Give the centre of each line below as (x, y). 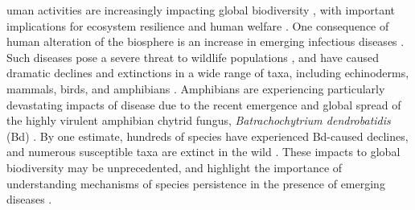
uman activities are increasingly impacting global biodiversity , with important (201, 10)
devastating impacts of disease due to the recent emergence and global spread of (204, 104)
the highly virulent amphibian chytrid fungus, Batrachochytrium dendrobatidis (199, 120)
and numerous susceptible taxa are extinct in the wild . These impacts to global (203, 152)
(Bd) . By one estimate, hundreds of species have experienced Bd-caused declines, (207, 136)
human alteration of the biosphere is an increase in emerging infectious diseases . (205, 41)
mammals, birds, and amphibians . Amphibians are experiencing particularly (196, 88)
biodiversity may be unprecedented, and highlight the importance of (175, 167)
